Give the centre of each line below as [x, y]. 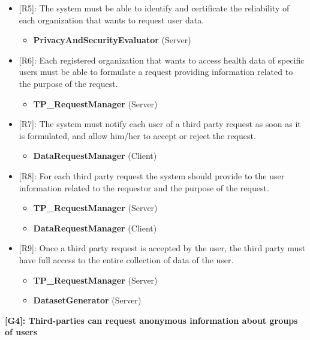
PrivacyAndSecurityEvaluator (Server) [112, 40]
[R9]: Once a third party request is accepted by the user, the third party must [162, 248]
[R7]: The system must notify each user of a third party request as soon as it [160, 124]
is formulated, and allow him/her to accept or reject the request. [137, 135]
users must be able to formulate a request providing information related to [156, 72]
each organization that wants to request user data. [112, 19]
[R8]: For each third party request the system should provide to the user [152, 175]
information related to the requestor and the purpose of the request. [144, 187]
